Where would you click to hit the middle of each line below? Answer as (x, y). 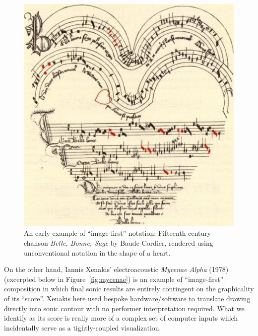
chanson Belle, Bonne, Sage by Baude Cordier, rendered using (119, 243)
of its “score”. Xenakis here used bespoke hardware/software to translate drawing (127, 298)
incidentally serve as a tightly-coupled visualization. (83, 327)
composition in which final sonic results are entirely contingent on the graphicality (129, 289)
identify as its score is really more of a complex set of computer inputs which (121, 318)
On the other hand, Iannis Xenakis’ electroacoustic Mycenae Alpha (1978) (116, 269)
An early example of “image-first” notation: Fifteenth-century (118, 233)
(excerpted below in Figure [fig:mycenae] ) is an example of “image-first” (114, 279)
